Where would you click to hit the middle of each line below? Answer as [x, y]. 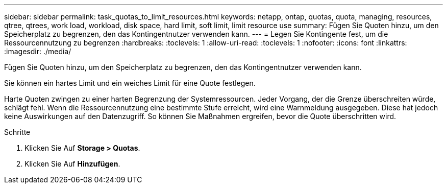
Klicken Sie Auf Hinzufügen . [72, 164]
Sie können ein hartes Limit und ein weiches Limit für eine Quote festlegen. [130, 83]
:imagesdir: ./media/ [38, 51]
